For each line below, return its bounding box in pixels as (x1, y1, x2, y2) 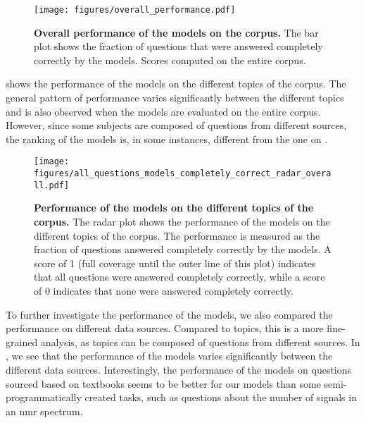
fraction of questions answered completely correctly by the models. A (34, 242, 332, 257)
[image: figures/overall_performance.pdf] (34, 5, 236, 15)
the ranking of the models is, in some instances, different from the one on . (6, 131, 328, 146)
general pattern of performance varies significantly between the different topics (6, 90, 344, 105)
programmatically (6, 390, 82, 405)
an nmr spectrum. (6, 403, 83, 418)
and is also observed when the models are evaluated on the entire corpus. (6, 104, 321, 118)
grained (6, 334, 38, 349)
